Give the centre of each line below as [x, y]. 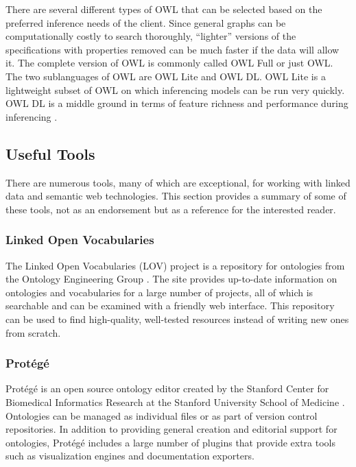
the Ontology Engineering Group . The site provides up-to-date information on [171, 279]
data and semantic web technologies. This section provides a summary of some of [176, 196]
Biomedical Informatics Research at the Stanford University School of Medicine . [175, 402]
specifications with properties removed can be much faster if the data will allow [173, 49]
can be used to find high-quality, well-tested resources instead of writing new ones [177, 319]
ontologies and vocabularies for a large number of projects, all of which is [159, 292]
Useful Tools [50, 153]
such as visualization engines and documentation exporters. [130, 456]
